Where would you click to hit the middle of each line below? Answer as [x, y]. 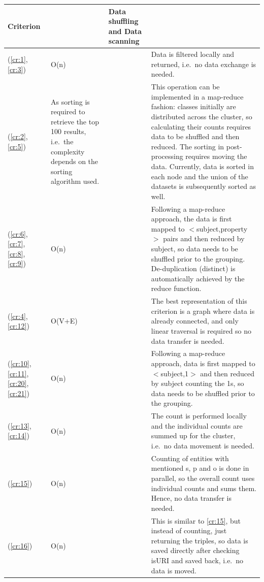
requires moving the [216, 156]
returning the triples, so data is [200, 540]
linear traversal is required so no [201, 330]
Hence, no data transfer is [191, 498]
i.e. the [62, 141]
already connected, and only [195, 321]
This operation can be [185, 87]
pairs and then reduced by [204, 238]
